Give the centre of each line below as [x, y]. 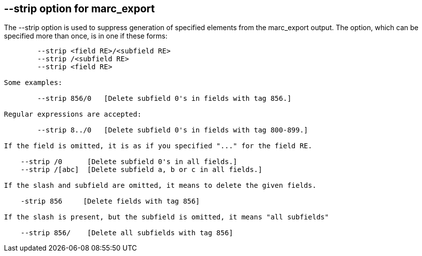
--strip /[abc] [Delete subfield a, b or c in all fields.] [141, 170]
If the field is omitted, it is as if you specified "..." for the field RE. [158, 146]
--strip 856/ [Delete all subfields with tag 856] [127, 233]
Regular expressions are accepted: [73, 114]
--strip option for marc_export [80, 9]
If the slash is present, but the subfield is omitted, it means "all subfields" [167, 217]
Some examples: [33, 83]
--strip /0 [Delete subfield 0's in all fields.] [129, 162]
